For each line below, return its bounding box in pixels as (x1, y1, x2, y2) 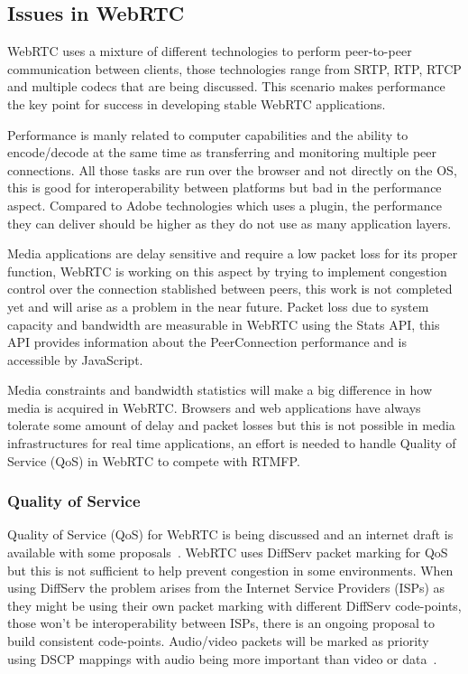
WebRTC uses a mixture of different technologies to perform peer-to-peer (7, 42, 412, 61)
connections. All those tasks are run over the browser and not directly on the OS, (7, 160, 457, 179)
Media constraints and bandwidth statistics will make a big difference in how (7, 380, 433, 399)
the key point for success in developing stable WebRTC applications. (7, 94, 386, 113)
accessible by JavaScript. (7, 350, 143, 369)
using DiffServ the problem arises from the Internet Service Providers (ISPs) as (7, 578, 445, 597)
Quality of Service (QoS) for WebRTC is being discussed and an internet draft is (7, 525, 454, 544)
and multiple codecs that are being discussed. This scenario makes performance (7, 77, 445, 96)
